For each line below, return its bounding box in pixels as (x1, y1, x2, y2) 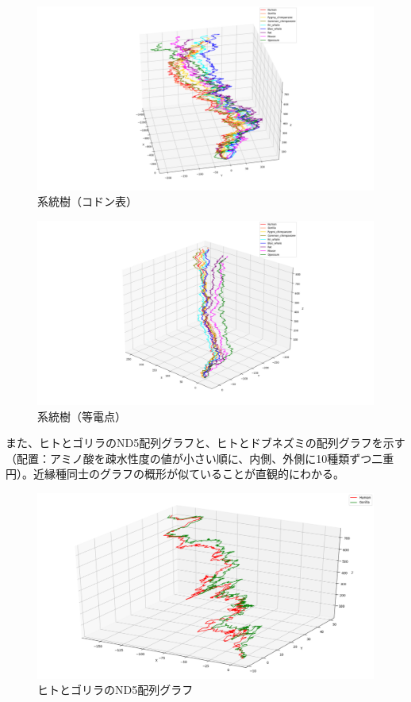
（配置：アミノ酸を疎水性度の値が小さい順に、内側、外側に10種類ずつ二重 (6, 449, 394, 466)
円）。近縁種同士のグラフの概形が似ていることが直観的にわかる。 (6, 465, 344, 482)
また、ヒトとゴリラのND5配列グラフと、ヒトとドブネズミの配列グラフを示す (6, 434, 405, 451)
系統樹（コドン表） (37, 193, 137, 210)
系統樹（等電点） (37, 407, 126, 424)
